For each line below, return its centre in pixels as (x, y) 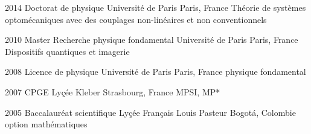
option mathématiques (46, 124)
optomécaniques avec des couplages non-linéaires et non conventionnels (136, 19)
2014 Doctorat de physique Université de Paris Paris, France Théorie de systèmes (155, 7)
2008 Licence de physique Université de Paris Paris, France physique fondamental (155, 72)
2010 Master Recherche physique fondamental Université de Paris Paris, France (152, 40)
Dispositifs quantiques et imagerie (67, 51)
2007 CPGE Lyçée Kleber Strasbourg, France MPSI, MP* (113, 91)
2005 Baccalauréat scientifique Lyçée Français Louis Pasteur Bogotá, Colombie (150, 112)
